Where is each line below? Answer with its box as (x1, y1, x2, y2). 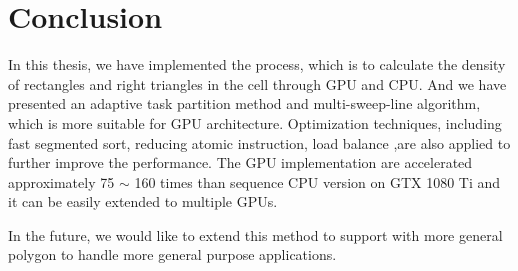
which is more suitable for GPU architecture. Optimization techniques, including (8, 112, 502, 133)
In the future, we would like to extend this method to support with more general (8, 224, 503, 245)
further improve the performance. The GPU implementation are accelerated (8, 152, 473, 173)
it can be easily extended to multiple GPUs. (8, 191, 278, 212)
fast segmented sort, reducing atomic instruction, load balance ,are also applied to (8, 132, 511, 153)
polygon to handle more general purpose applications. (8, 244, 337, 265)
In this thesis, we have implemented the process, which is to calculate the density (8, 54, 506, 75)
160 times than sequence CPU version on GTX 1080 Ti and (134, 171, 501, 192)
